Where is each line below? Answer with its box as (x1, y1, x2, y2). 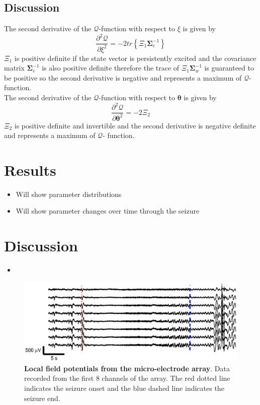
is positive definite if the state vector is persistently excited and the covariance (14, 52, 256, 63)
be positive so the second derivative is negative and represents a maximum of (4, 72, 242, 83)
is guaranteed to (204, 62, 254, 73)
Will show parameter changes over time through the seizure (16, 206, 200, 216)
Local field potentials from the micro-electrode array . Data (24, 363, 230, 373)
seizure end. (24, 392, 60, 403)
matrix (4, 62, 25, 73)
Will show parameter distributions (16, 188, 122, 199)
